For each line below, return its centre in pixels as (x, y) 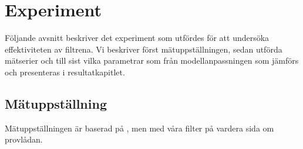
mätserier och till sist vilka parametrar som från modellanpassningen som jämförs (152, 60)
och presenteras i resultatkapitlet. (65, 72)
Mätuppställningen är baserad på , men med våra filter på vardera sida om (139, 128)
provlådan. (24, 139)
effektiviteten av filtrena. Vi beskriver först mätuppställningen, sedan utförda (144, 49)
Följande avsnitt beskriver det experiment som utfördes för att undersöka (137, 38)
